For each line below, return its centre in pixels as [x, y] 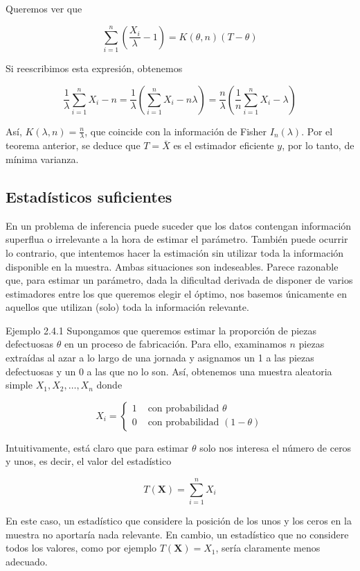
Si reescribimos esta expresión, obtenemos [94, 68]
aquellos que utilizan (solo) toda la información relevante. [127, 307]
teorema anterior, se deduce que [73, 145]
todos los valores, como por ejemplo [81, 548]
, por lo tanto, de [318, 145]
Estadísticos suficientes [89, 196]
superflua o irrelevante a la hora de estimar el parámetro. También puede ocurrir [177, 239]
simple [19, 385]
